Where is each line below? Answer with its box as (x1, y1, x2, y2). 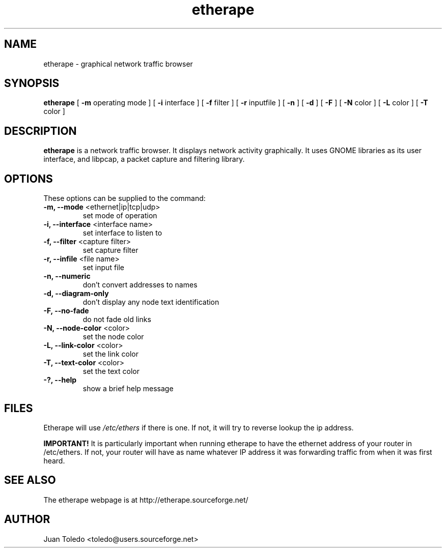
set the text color (82, 367, 140, 376)
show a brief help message (82, 384, 174, 393)
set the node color (82, 332, 144, 341)
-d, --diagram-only (43, 289, 109, 298)
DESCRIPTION (4, 124, 77, 137)
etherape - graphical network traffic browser (43, 59, 193, 68)
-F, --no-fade (43, 306, 89, 315)
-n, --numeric (43, 272, 91, 281)
